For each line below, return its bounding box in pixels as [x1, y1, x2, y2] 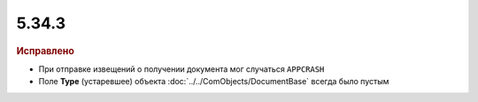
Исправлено [16, 44, 74, 57]
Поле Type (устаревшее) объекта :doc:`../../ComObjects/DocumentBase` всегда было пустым [38, 76, 389, 87]
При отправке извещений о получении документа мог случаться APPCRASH [38, 63, 325, 75]
